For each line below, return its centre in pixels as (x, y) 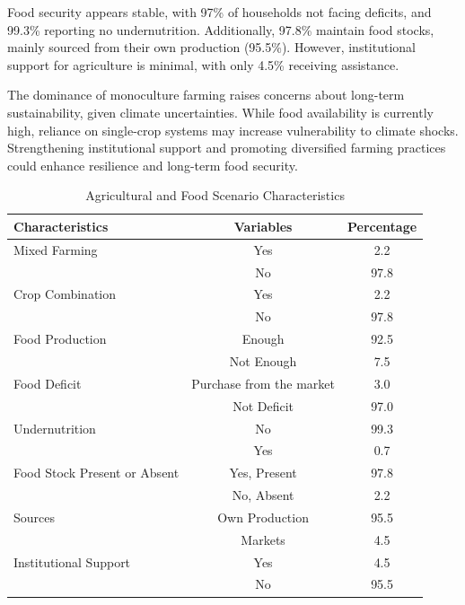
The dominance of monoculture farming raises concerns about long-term (206, 95)
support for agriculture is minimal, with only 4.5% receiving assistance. (203, 64)
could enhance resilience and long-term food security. (153, 165)
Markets (263, 539)
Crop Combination (65, 294)
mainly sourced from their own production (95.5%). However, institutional (211, 47)
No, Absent (263, 495)
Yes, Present (263, 473)
